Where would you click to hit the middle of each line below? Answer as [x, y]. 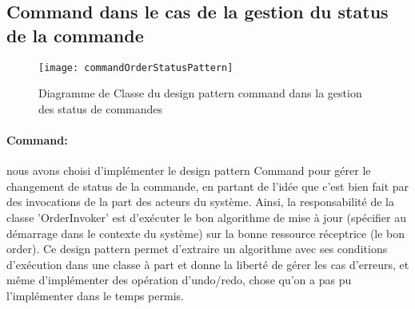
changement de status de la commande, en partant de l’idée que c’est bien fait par [208, 186]
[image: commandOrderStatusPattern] [136, 67]
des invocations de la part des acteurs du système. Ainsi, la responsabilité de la [200, 202]
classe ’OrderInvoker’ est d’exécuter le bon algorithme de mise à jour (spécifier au [206, 218]
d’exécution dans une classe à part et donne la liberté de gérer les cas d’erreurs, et [208, 264]
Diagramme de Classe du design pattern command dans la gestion [200, 93]
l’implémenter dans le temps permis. [95, 295]
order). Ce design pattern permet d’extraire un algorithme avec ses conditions [197, 249]
